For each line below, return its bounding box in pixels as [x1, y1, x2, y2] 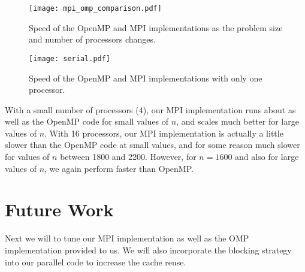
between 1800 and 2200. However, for [60, 150, 197, 163]
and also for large [235, 150, 299, 163]
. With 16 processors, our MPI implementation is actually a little [44, 126, 283, 139]
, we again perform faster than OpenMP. [44, 162, 194, 174]
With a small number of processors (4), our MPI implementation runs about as [5, 103, 296, 116]
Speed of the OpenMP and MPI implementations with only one [29, 71, 262, 84]
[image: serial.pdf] [29, 54, 111, 63]
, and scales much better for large [176, 115, 299, 128]
